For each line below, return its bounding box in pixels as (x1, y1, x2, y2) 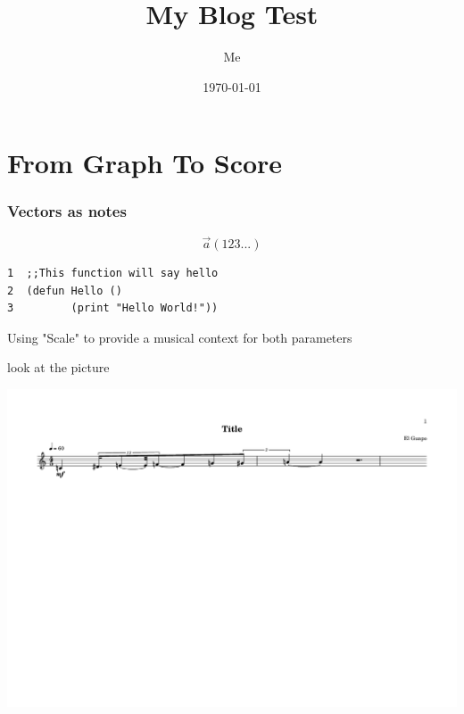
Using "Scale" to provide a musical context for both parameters (7, 328, 352, 346)
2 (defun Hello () (7, 284, 122, 297)
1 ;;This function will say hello (7, 266, 219, 279)
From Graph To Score (7, 145, 283, 181)
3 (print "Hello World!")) (7, 302, 219, 315)
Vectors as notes (7, 200, 127, 222)
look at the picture (7, 358, 110, 377)
